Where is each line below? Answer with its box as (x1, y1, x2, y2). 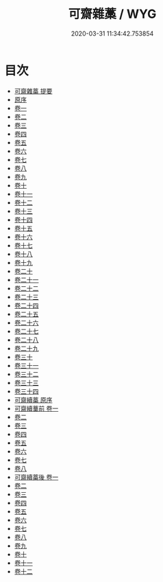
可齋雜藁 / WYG (68, 6, 157, 22)
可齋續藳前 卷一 (14, 404, 59, 412)
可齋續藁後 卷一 (14, 473, 59, 481)
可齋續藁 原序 (14, 395, 53, 404)
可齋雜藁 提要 (14, 86, 53, 95)
